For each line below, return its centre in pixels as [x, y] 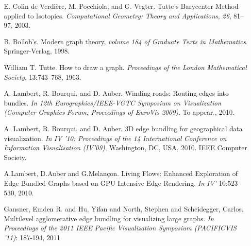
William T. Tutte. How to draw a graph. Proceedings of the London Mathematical [125, 67]
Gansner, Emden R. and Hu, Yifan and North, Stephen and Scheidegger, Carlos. [124, 209]
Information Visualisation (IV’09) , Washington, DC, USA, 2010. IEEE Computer [125, 148]
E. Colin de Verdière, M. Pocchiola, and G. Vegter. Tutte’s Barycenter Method [121, 6]
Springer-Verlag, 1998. [37, 51]
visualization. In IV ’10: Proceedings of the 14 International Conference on [115, 138]
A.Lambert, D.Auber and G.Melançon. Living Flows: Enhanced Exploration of [121, 173]
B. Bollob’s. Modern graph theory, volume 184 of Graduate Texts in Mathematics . [126, 41]
